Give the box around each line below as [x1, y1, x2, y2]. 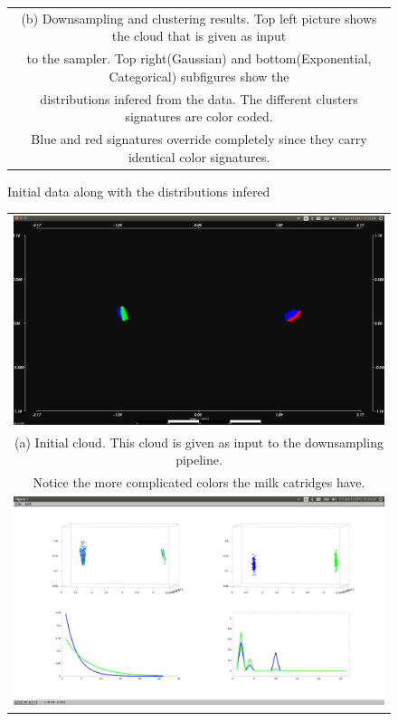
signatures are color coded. [125, 107, 273, 126]
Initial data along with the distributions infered [7, 181, 270, 200]
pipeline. [175, 450, 223, 469]
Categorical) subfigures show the [109, 66, 289, 85]
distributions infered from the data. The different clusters [40, 89, 358, 108]
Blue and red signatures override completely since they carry [31, 130, 367, 149]
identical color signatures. [128, 147, 270, 166]
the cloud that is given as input [111, 26, 287, 45]
